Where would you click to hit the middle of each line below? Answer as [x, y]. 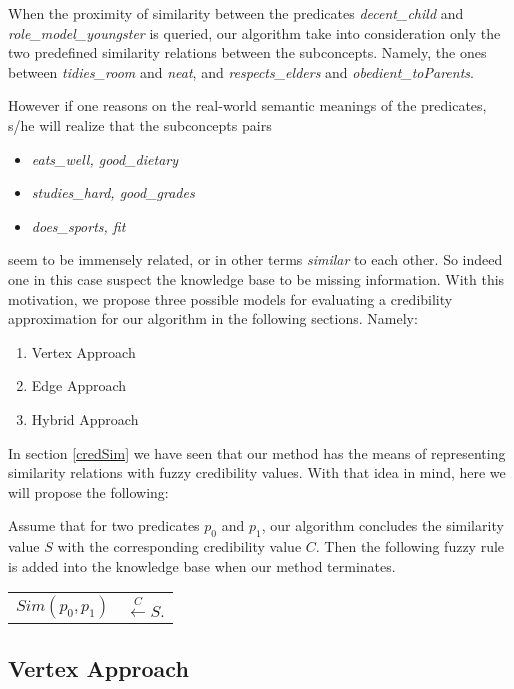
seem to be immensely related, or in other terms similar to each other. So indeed [255, 259]
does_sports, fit [78, 225]
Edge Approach [79, 385]
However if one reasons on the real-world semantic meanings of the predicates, [247, 105]
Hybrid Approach [85, 418]
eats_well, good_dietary [105, 158]
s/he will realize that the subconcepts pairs [140, 124]
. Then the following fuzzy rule [410, 546]
